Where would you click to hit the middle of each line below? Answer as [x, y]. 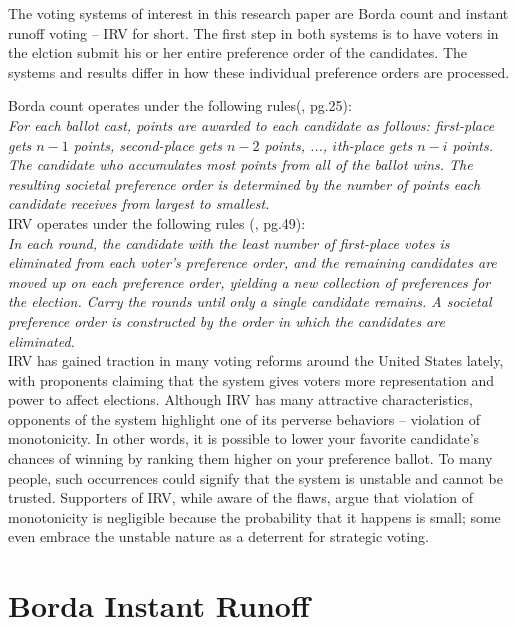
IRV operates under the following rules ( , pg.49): [157, 222]
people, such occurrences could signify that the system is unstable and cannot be [255, 477]
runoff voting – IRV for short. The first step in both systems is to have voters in [253, 32]
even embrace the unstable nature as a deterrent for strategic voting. [218, 536]
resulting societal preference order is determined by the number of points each [244, 183]
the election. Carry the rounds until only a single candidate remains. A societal [250, 301]
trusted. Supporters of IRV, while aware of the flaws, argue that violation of [240, 497]
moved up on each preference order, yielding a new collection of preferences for [249, 281]
